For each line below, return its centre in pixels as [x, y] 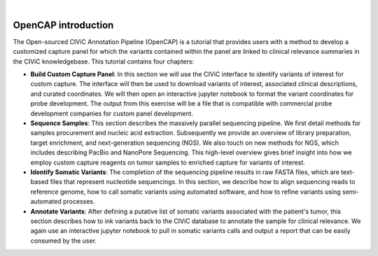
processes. [79, 201]
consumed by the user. [64, 241]
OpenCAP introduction [63, 25]
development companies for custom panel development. [112, 113]
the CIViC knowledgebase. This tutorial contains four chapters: [104, 61]
